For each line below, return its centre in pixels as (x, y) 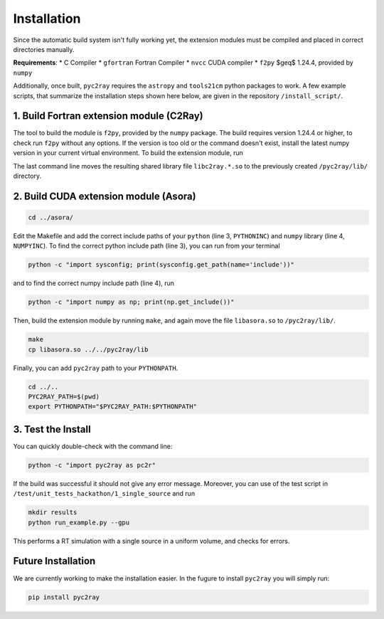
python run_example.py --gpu (79, 522)
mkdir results (53, 513)
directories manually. (44, 49)
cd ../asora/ (51, 217)
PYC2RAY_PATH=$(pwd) (64, 397)
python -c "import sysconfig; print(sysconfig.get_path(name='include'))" (161, 265)
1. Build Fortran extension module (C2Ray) (108, 116)
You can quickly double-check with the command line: (93, 446)
